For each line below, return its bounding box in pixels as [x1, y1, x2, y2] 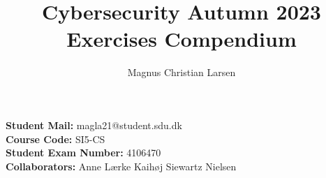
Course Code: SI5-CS [6, 131, 105, 146]
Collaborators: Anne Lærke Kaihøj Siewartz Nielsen [6, 158, 237, 173]
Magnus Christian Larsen [127, 65, 236, 80]
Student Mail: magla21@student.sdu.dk [6, 117, 182, 132]
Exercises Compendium [66, 24, 297, 53]
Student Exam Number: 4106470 [6, 145, 161, 160]
